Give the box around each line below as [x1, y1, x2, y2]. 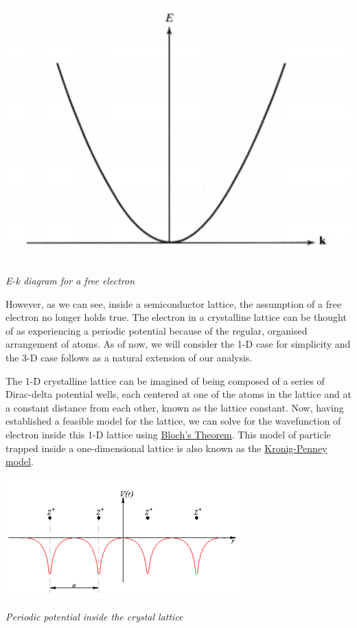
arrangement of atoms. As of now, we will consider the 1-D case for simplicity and [5, 337, 351, 351]
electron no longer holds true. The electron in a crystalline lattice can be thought [5, 310, 347, 324]
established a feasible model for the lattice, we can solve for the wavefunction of [5, 414, 341, 428]
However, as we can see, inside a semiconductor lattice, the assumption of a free [5, 296, 341, 311]
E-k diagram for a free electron [5, 273, 135, 288]
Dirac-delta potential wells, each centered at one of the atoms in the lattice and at [5, 387, 352, 401]
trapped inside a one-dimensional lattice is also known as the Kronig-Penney [5, 440, 327, 455]
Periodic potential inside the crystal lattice [5, 609, 183, 624]
